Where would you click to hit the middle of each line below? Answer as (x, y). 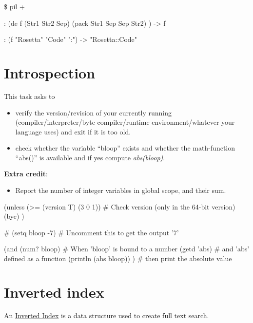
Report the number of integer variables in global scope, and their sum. (121, 190)
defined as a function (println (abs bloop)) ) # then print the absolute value (118, 258)
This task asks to (29, 96)
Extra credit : (26, 174)
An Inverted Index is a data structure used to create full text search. (107, 315)
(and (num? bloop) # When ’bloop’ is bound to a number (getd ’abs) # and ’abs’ (127, 249)
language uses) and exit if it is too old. (73, 131)
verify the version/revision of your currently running (93, 112)
